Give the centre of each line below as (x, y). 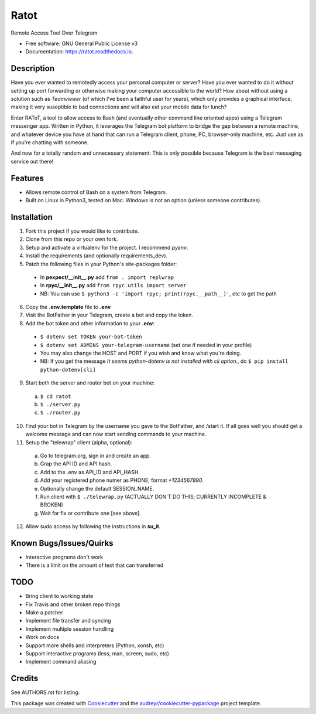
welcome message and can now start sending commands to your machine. (116, 434)
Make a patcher (44, 613)
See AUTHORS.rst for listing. (45, 692)
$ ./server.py (60, 404)
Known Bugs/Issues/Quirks (62, 543)
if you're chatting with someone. (50, 142)
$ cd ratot (56, 396)
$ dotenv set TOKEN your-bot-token (91, 337)
